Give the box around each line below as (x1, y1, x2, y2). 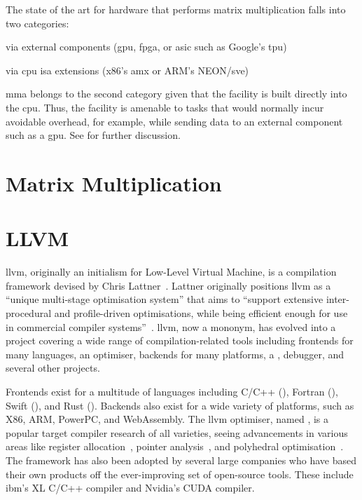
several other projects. (6, 360, 100, 375)
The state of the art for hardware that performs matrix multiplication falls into (6, 2, 346, 16)
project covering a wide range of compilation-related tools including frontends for (6, 333, 354, 348)
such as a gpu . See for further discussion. (6, 128, 181, 142)
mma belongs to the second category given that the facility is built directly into (6, 86, 347, 101)
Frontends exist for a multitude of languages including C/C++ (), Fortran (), (6, 384, 338, 398)
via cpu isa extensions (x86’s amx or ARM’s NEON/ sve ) (6, 62, 249, 77)
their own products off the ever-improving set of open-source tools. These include (6, 466, 354, 481)
